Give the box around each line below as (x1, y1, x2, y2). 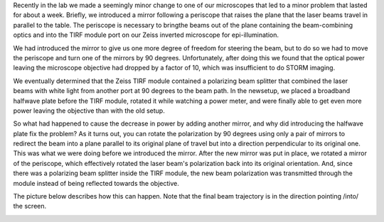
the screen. (13, 202, 47, 211)
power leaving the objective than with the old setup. (13, 106, 165, 115)
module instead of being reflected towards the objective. (13, 179, 179, 187)
